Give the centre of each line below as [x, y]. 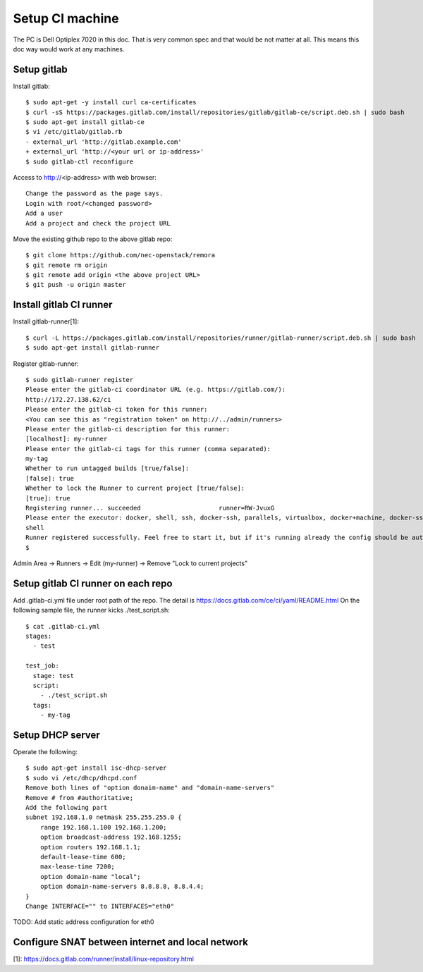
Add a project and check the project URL [98, 223]
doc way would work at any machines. [69, 49]
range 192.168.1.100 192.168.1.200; [103, 827]
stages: [39, 636]
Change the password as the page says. [94, 193]
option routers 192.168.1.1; [90, 847]
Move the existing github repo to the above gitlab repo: [93, 239]
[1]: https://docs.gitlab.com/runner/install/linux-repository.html [103, 959]
